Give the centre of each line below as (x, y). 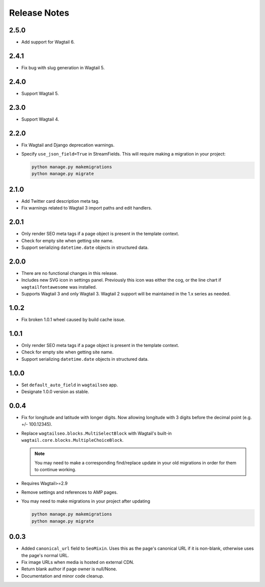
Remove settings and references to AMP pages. (69, 492)
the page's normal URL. (45, 555)
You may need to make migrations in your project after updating (86, 501)
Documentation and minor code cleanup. (63, 576)
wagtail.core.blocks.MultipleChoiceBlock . (72, 440)
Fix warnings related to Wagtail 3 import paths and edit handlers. (87, 208)
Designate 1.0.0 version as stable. (55, 392)
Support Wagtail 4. (40, 119)
